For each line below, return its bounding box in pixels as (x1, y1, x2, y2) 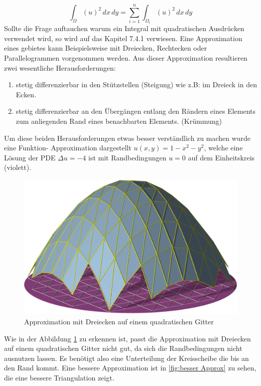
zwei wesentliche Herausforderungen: (4, 62, 116, 73)
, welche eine (204, 142, 243, 153)
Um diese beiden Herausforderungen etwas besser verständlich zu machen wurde (4, 132, 251, 143)
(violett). (4, 162, 32, 172)
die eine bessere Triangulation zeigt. (4, 372, 114, 382)
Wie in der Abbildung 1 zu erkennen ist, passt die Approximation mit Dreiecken (4, 333, 251, 343)
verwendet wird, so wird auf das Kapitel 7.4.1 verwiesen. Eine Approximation (4, 33, 242, 43)
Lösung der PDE (4, 152, 56, 162)
